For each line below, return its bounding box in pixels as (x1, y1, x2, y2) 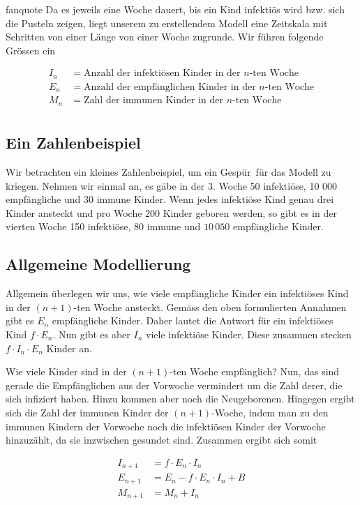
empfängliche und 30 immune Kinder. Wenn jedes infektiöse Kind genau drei (6, 192, 334, 206)
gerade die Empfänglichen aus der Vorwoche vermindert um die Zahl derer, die (6, 377, 343, 392)
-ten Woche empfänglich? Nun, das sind (170, 364, 340, 379)
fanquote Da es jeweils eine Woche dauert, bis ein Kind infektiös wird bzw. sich (6, 2, 345, 16)
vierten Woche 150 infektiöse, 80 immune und (6, 219, 201, 234)
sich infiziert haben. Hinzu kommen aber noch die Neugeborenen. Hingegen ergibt (6, 391, 355, 406)
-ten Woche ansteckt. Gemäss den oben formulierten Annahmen (73, 299, 347, 314)
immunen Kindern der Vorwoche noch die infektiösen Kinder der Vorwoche (6, 419, 326, 433)
